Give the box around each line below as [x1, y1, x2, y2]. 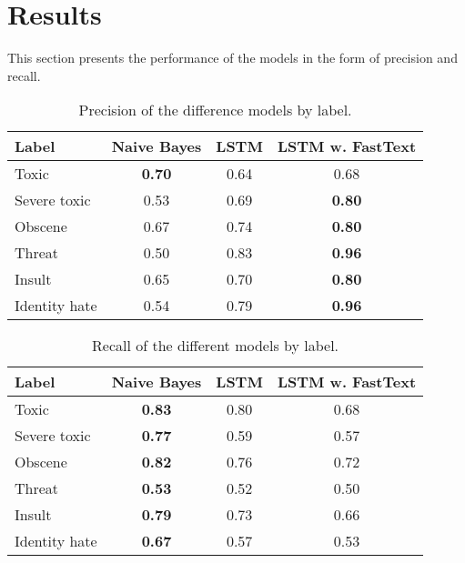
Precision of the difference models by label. [78, 99, 352, 121]
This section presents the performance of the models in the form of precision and [7, 48, 458, 67]
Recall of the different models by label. [92, 335, 339, 357]
